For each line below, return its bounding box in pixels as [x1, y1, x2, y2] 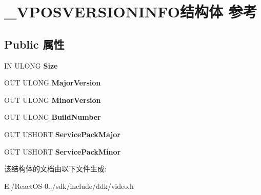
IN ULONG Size [4, 60, 58, 71]
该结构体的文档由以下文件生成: [4, 163, 107, 174]
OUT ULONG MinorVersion [4, 94, 101, 105]
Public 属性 [4, 36, 65, 52]
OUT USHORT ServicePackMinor [4, 146, 121, 157]
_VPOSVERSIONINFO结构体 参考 [4, 1, 257, 22]
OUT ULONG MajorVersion [4, 77, 101, 88]
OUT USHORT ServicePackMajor [4, 128, 121, 139]
